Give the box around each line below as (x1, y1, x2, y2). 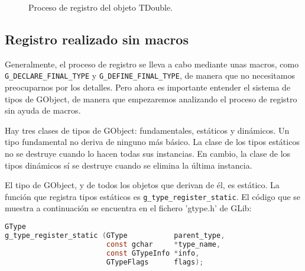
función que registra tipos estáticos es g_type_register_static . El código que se (5, 190, 301, 202)
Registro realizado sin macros (5, 30, 189, 48)
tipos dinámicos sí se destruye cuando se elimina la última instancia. (5, 159, 252, 171)
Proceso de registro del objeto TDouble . (28, 1, 173, 13)
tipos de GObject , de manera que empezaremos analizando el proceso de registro (5, 92, 297, 105)
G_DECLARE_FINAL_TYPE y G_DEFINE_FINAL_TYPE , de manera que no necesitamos (5, 69, 295, 82)
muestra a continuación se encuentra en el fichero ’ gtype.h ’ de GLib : (5, 202, 252, 214)
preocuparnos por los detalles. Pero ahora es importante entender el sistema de (5, 81, 291, 93)
